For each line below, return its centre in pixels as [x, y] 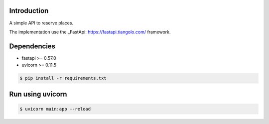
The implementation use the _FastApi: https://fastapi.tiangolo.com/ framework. [90, 32]
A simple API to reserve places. [41, 23]
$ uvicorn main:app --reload [55, 109]
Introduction [29, 11]
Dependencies [32, 46]
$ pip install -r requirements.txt [63, 78]
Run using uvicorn [38, 94]
